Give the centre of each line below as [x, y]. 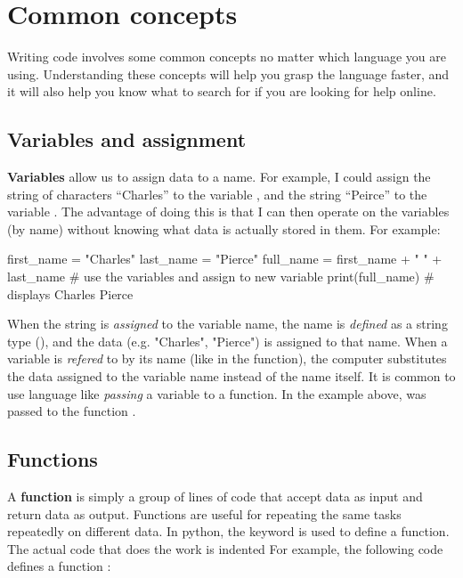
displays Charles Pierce [70, 293]
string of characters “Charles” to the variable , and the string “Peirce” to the [217, 194]
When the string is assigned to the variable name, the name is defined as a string [227, 324]
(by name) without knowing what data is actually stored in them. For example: [224, 228]
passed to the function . [72, 411]
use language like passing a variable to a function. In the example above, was [217, 393]
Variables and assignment [127, 139]
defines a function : [59, 566]
